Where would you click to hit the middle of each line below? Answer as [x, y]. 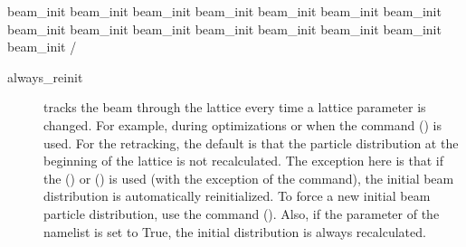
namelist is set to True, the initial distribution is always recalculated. [235, 231]
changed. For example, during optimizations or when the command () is [243, 124]
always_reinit [45, 76]
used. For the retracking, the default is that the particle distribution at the [251, 142]
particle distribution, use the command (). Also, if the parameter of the [242, 213]
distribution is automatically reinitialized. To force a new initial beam [237, 196]
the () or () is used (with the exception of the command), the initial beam [249, 178]
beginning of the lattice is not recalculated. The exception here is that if [244, 161]
